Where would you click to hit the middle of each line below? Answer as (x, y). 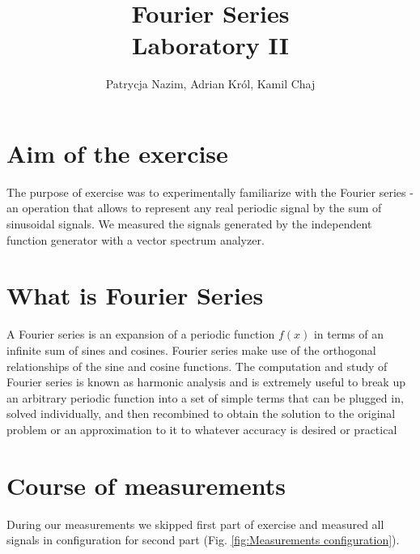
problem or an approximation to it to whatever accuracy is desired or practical (202, 429)
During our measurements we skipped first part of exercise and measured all (195, 524)
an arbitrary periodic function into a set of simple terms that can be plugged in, (205, 397)
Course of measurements (146, 485)
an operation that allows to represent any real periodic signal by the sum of (194, 208)
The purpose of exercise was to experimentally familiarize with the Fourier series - (210, 192)
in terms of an (348, 334)
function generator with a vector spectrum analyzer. (136, 239)
